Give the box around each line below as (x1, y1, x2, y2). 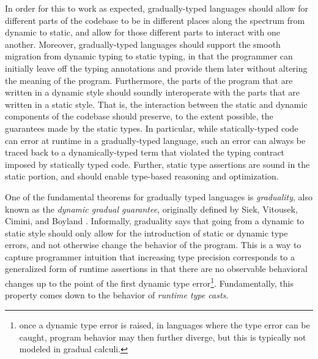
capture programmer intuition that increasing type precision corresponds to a (5, 250, 295, 263)
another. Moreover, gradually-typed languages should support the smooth (5, 37, 281, 50)
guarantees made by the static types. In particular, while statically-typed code (5, 121, 298, 134)
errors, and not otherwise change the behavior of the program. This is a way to (5, 238, 301, 251)
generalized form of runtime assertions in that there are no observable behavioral (5, 262, 308, 275)
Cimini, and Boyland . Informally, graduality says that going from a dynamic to (5, 214, 305, 227)
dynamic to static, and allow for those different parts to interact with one (5, 26, 280, 39)
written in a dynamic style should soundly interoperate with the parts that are (5, 86, 300, 99)
